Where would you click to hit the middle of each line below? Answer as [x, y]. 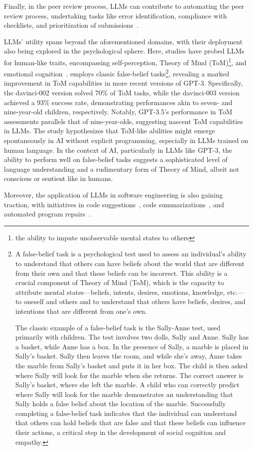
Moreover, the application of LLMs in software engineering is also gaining [114, 195]
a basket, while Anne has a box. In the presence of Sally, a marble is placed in [132, 346]
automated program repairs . [47, 214]
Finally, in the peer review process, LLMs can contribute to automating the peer [124, 6]
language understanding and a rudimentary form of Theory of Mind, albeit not [122, 169]
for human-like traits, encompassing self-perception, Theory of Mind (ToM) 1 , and [125, 61]
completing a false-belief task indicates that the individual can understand [126, 413]
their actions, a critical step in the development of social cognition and [121, 432]
